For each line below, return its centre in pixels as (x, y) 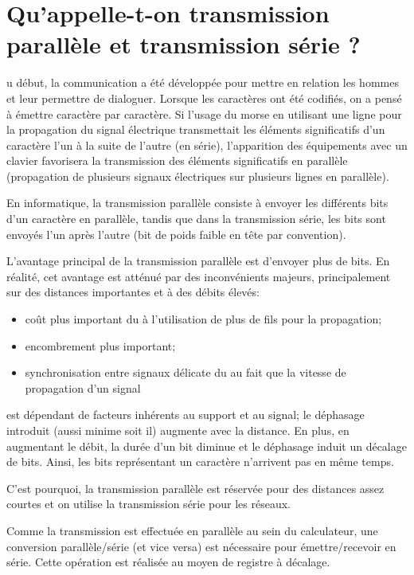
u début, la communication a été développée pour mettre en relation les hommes (203, 82)
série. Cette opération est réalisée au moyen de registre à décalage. (168, 562)
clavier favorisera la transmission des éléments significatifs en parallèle (177, 160)
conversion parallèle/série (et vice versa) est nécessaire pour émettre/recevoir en (201, 546)
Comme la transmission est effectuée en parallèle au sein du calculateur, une (192, 530)
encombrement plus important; (100, 345)
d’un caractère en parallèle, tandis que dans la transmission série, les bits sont (196, 219)
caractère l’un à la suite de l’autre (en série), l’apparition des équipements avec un (207, 145)
